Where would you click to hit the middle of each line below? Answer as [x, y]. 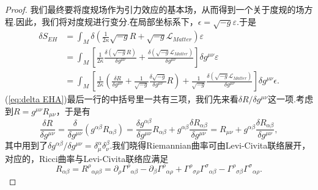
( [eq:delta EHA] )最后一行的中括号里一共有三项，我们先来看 [122, 99]
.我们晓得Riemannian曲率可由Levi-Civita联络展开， [210, 145]
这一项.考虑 [290, 99]
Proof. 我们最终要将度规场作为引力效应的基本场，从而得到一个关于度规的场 [155, 9]
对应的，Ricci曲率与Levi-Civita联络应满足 [87, 158]
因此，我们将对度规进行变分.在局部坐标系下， [107, 21]
